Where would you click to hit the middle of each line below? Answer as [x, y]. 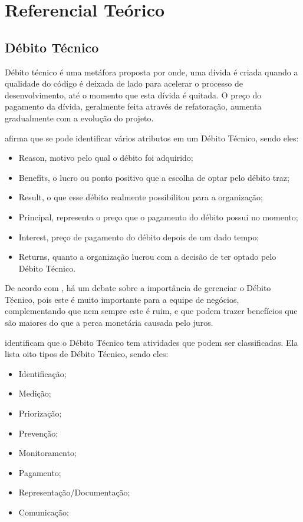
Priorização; [40, 413]
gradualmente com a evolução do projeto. [79, 118]
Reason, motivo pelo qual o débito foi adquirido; [106, 158]
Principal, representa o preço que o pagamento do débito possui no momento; [158, 217]
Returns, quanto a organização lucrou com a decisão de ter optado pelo [147, 257]
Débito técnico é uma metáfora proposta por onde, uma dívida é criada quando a [151, 72]
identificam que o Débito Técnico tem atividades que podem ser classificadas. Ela [151, 342]
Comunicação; [44, 512]
